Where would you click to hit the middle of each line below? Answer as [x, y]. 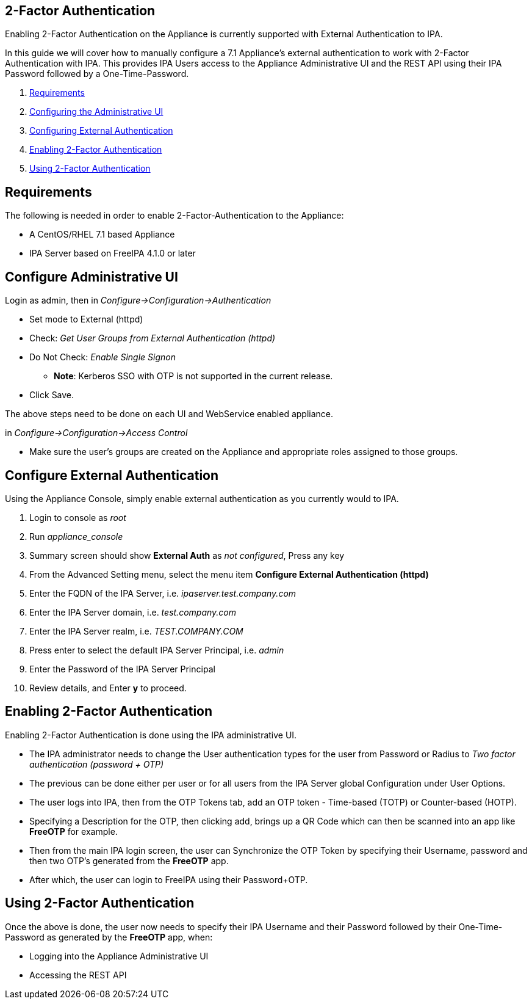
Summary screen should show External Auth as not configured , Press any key [187, 555]
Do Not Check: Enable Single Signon [103, 357]
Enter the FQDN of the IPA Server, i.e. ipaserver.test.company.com [163, 593]
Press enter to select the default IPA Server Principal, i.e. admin [157, 650]
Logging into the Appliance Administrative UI [119, 956]
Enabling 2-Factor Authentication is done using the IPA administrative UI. [151, 735]
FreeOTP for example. [74, 831]
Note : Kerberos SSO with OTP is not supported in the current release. [193, 376]
